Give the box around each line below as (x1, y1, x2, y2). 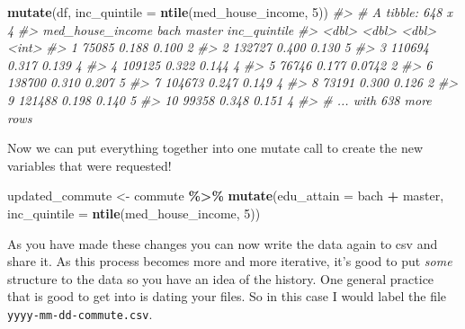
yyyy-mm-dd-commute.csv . (7, 304, 153, 323)
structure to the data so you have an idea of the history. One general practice (7, 269, 434, 288)
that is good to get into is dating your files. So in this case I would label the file (7, 287, 447, 306)
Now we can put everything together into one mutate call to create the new (7, 138, 424, 157)
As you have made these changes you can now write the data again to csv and (7, 234, 438, 253)
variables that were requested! (7, 156, 172, 174)
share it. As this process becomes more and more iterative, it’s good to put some (7, 252, 452, 271)
